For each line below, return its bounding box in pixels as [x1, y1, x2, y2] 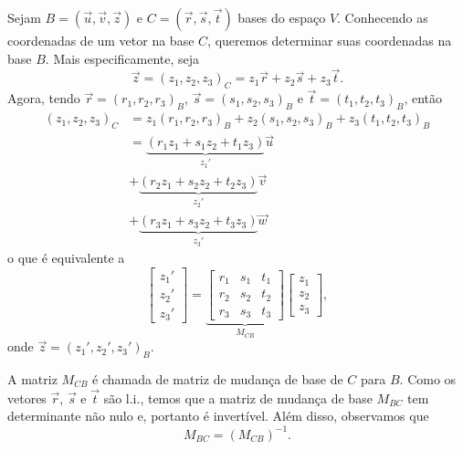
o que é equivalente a [7, 248, 125, 267]
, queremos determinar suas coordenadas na [207, 31, 452, 49]
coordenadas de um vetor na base [7, 31, 195, 49]
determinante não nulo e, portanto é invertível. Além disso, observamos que [7, 406, 429, 425]
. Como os [399, 370, 457, 389]
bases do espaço [237, 8, 326, 26]
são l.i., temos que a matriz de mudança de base [103, 388, 373, 407]
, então [404, 89, 443, 108]
